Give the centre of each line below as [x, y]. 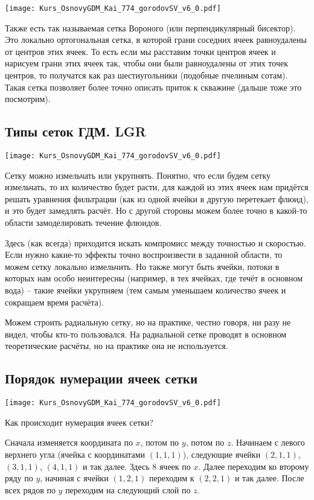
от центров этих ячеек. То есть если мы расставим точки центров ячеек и [140, 51]
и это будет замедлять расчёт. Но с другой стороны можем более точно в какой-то [156, 210]
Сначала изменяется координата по [69, 442]
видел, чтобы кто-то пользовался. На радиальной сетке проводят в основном [146, 334]
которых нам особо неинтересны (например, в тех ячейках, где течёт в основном [154, 278]
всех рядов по [30, 489]
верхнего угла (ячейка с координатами [75, 454]
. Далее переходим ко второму [254, 466]
